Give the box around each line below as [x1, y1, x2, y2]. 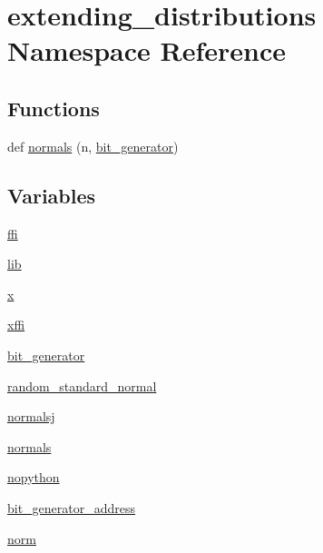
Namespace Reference [7, 32, 286, 69]
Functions [7, 94, 100, 122]
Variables [7, 181, 96, 209]
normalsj [7, 407, 55, 426]
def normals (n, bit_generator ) [7, 136, 179, 155]
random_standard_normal [7, 376, 157, 395]
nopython [7, 468, 60, 487]
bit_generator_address [7, 498, 136, 517]
